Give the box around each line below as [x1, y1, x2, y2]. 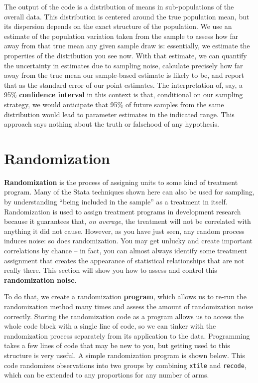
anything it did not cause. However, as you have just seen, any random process [4, 225, 245, 236]
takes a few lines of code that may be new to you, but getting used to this [4, 340, 230, 351]
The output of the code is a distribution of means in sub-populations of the [4, 1, 234, 11]
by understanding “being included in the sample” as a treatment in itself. [4, 196, 228, 207]
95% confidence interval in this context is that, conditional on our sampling [4, 89, 243, 100]
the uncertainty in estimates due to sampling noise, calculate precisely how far [4, 60, 243, 70]
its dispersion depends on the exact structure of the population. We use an [4, 21, 232, 31]
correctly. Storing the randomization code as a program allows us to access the [4, 311, 244, 321]
